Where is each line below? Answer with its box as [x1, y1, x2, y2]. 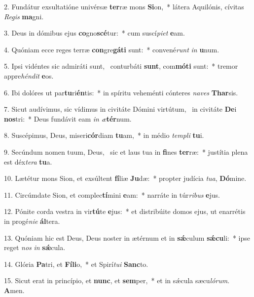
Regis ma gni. [4, 11, 44, 21]
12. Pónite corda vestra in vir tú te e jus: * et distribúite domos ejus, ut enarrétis [4, 206, 246, 216]
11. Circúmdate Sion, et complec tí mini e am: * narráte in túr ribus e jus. [4, 189, 220, 200]
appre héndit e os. [4, 70, 54, 81]
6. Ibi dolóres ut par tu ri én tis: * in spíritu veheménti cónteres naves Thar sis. [4, 87, 238, 97]
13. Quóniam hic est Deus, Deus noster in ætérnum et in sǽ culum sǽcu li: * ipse [4, 232, 250, 243]
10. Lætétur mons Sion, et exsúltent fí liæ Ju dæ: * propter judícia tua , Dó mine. [4, 173, 247, 183]
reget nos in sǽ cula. [4, 242, 66, 253]
